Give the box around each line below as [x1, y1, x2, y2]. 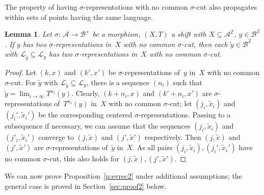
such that [173, 77, 202, 87]
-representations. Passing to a [139, 109, 231, 120]
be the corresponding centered [38, 109, 133, 120]
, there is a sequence [86, 77, 150, 87]
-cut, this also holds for [47, 153, 119, 164]
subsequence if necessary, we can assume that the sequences [5, 120, 191, 131]
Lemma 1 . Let [5, 29, 52, 39]
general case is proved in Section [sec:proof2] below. [5, 180, 167, 191]
